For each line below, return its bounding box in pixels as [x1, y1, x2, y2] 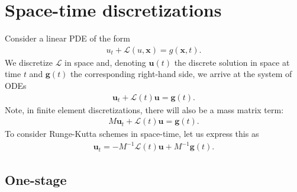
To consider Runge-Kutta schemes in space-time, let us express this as [5, 127, 259, 140]
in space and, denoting [64, 56, 146, 68]
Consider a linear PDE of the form [5, 32, 130, 44]
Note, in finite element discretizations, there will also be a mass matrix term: [5, 103, 284, 116]
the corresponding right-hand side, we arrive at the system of [70, 68, 292, 80]
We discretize [5, 56, 53, 68]
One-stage [5, 170, 67, 188]
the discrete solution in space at [174, 56, 290, 68]
